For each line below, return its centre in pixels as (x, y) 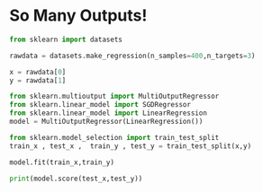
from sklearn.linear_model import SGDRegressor (100, 105)
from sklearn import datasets (66, 39)
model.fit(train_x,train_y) (62, 162)
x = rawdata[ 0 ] (38, 72)
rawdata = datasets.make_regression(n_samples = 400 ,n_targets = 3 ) (132, 56)
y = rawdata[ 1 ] (38, 80)
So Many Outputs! (78, 16)
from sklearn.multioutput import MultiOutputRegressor (114, 96)
